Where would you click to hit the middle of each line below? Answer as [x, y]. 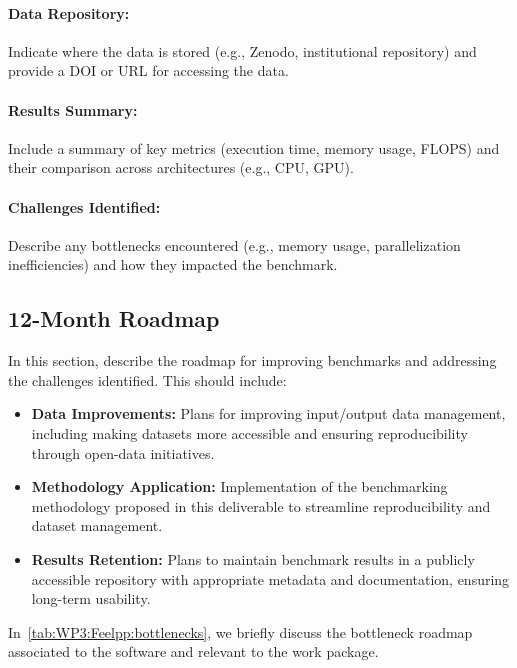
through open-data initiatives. [123, 452]
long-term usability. [91, 598]
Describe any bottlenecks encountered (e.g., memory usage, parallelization [234, 244]
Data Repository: [69, 12]
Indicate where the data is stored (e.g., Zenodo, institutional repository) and [242, 50]
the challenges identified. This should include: [147, 379]
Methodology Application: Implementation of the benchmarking [239, 486]
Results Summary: [73, 109]
